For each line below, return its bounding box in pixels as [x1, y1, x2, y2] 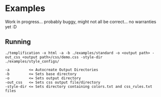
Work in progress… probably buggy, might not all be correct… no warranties [5, 19, 156, 24]
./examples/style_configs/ [5, 59, 59, 64]
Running [5, 38, 31, 46]
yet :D [5, 24, 17, 29]
